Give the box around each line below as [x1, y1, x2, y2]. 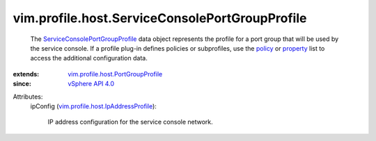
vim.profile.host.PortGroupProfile [68, 69, 163, 78]
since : [13, 80, 31, 88]
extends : [13, 69, 40, 78]
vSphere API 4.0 [68, 80, 115, 88]
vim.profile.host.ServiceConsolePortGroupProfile [13, 10, 307, 26]
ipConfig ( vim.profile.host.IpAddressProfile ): [30, 101, 157, 110]
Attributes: [13, 92, 43, 101]
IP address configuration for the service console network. [47, 118, 214, 126]
